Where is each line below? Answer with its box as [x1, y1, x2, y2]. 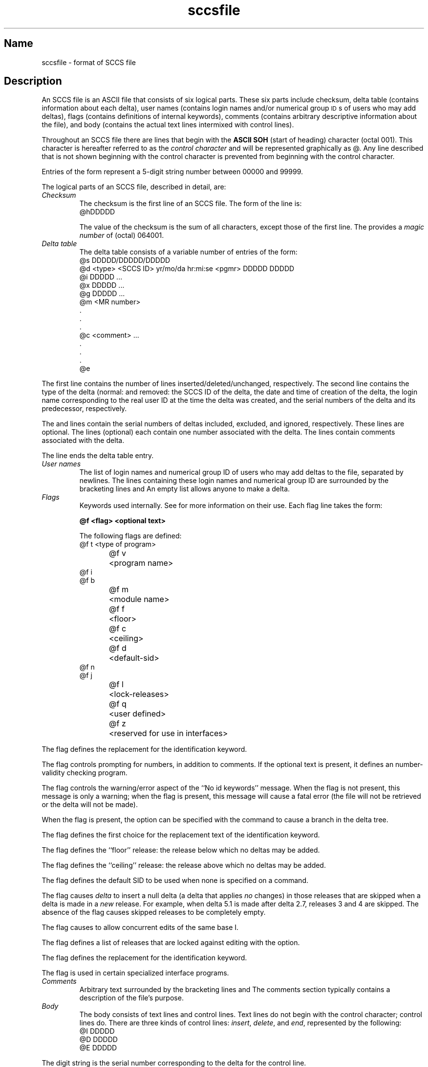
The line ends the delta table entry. [42, 451, 154, 460]
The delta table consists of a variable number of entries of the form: [79, 248, 298, 256]
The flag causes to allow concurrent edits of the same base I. [42, 923, 239, 932]
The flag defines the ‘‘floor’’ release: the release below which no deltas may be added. [42, 846, 320, 855]
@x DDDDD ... [79, 281, 125, 290]
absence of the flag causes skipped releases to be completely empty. [42, 908, 266, 917]
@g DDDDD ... [79, 289, 125, 298]
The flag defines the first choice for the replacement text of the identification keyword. [42, 831, 320, 839]
